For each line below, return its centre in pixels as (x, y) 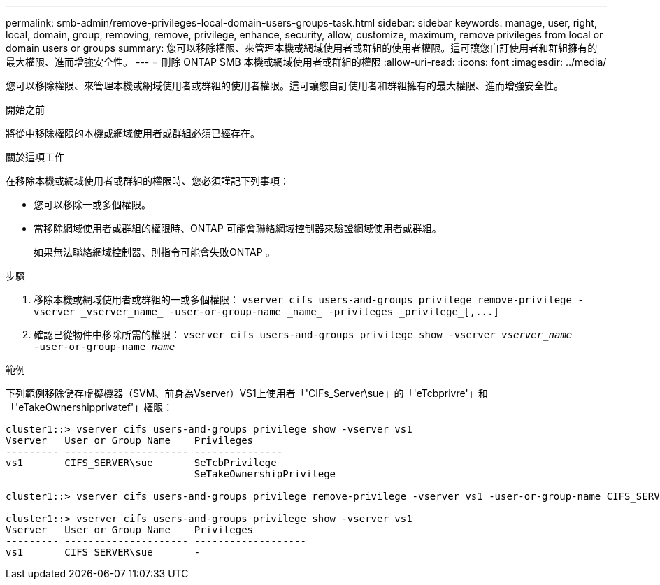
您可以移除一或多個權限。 (92, 204)
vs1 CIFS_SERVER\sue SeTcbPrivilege (141, 463)
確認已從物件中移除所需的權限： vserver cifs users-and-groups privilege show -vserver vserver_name (303, 334)
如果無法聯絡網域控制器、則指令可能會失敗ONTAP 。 (155, 252)
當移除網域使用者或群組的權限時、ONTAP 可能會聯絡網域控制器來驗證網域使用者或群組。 (238, 228)
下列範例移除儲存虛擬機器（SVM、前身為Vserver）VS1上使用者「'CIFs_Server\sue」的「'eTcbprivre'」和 (247, 393)
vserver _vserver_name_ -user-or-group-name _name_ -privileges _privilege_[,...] (266, 312)
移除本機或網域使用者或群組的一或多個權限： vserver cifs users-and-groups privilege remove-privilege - (309, 299)
